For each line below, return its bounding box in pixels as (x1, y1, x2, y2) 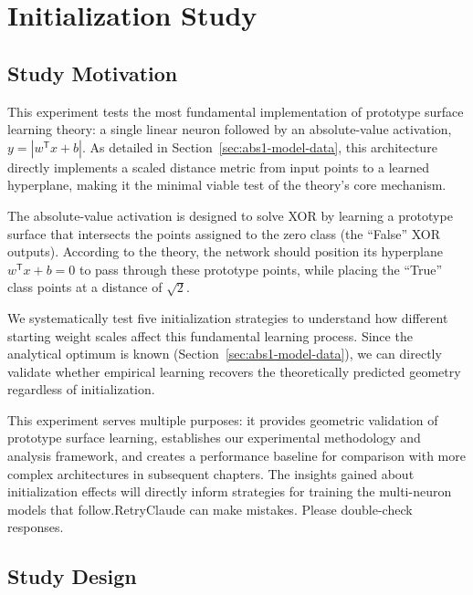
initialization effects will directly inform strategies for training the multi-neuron (7, 482, 452, 501)
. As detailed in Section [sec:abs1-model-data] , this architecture (81, 137, 437, 156)
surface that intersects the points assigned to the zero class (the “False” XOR (7, 224, 441, 243)
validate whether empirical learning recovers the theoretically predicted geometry (7, 361, 461, 381)
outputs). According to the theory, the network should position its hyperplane (7, 242, 443, 261)
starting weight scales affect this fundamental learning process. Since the (7, 326, 413, 345)
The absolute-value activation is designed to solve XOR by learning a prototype (7, 205, 453, 224)
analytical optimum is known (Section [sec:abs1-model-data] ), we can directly (7, 344, 442, 363)
